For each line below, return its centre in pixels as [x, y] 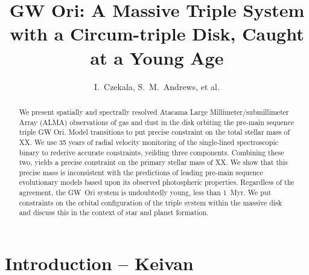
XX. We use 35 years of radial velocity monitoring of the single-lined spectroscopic [148, 142]
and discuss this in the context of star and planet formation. [114, 212]
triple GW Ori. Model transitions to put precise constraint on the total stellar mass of [154, 132]
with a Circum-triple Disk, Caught [157, 34]
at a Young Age [157, 57]
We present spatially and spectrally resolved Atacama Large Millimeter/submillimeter [154, 112]
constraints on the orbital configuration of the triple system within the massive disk [151, 202]
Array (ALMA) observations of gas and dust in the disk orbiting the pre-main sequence [157, 122]
